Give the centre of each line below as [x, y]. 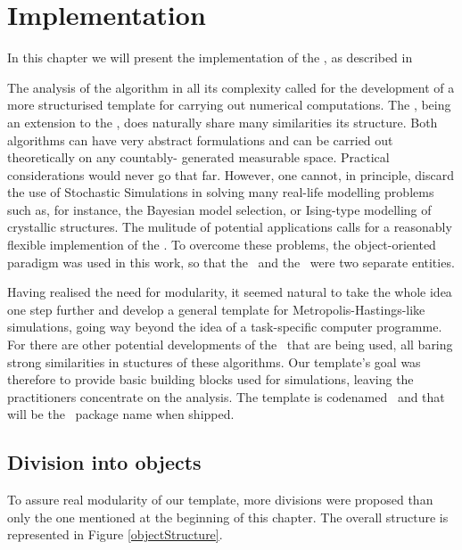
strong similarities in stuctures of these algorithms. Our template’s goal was [214, 361]
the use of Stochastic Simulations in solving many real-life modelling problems [221, 192]
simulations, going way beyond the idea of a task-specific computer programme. [225, 327]
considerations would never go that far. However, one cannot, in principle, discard [231, 174]
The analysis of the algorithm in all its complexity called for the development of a [231, 87]
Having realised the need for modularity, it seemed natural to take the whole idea [230, 292]
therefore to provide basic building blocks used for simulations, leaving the [210, 379]
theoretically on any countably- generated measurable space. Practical [198, 157]
